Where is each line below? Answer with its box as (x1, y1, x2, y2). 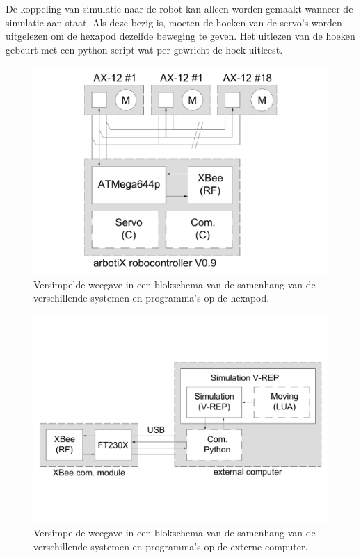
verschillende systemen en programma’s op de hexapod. (33, 290, 270, 305)
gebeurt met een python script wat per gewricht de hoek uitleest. (6, 42, 283, 56)
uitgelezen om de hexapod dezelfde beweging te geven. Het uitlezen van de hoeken (6, 28, 355, 43)
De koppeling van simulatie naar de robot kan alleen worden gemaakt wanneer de (6, 1, 353, 15)
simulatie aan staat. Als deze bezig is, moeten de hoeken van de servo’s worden (6, 15, 342, 29)
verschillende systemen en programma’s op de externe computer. (33, 539, 308, 553)
